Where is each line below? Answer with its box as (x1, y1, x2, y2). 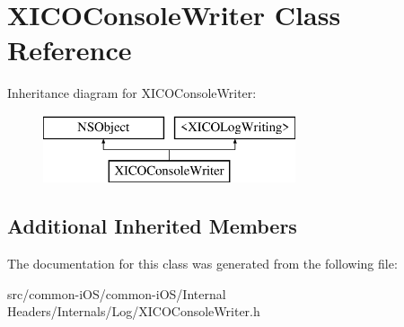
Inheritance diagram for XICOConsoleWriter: (7, 84, 257, 102)
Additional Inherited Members (7, 212, 297, 240)
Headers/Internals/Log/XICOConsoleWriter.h (7, 302, 260, 321)
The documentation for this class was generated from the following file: (7, 254, 398, 273)
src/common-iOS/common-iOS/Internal (7, 284, 226, 303)
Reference (7, 31, 132, 68)
